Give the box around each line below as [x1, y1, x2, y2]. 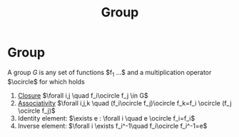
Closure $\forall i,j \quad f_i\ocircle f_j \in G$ [17, 91, 148, 100]
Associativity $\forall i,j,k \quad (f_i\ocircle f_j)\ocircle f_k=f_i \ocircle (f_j [17, 98, 232, 107]
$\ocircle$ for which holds [7, 77, 86, 86]
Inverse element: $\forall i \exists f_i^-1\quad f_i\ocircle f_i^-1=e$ [17, 121, 208, 130]
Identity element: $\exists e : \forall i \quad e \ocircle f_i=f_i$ [17, 113, 195, 122]
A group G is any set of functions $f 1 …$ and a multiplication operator [7, 68, 212, 78]
